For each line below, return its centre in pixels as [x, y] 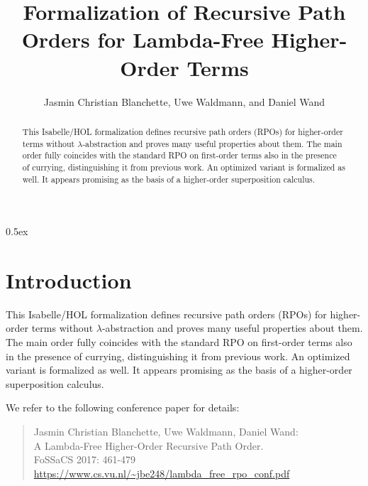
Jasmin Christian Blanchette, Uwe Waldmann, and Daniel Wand [184, 101]
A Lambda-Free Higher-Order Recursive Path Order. [149, 445]
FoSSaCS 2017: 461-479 [85, 459]
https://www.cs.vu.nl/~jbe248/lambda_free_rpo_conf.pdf [162, 473]
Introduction [69, 280]
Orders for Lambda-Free [143, 39]
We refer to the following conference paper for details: [123, 407]
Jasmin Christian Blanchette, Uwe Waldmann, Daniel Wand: [166, 432]
